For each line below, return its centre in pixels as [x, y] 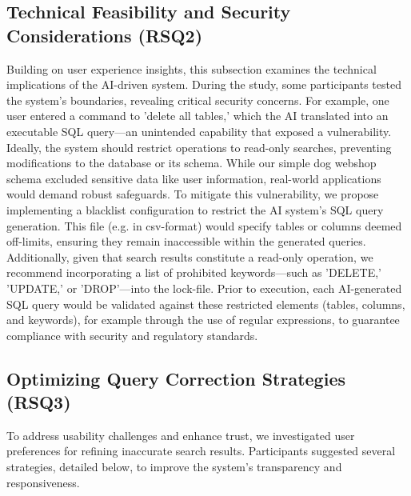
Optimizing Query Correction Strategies [176, 378]
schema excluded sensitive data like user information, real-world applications [194, 178]
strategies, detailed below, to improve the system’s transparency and [174, 467]
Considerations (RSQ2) [105, 35]
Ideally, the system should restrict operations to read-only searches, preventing [199, 147]
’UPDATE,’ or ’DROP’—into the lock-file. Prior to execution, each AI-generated [204, 288]
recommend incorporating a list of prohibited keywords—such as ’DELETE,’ [194, 272]
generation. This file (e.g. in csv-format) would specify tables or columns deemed [204, 225]
